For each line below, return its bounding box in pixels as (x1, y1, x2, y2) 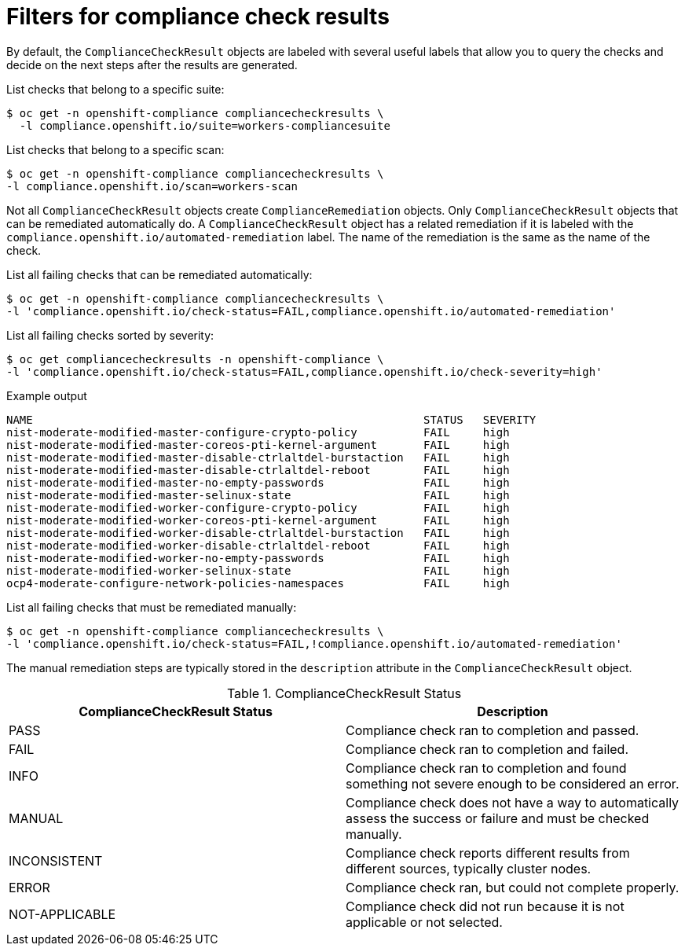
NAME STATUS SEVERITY (6, 413, 537, 426)
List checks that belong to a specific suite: (6, 82, 225, 96)
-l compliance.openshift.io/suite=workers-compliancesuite (19, 119, 390, 132)
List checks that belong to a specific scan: (6, 142, 225, 156)
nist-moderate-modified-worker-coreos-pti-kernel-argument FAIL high (6, 513, 510, 527)
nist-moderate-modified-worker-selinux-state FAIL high (6, 564, 510, 577)
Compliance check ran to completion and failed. (346, 741, 629, 757)
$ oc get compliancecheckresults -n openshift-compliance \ (6, 352, 384, 366)
